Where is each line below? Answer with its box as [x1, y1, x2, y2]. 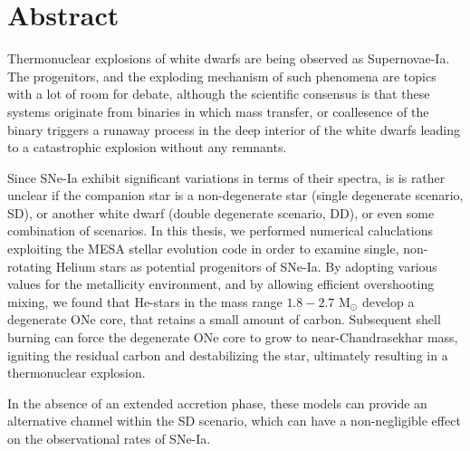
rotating [7, 256, 53, 275]
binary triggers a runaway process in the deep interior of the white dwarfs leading [7, 120, 460, 139]
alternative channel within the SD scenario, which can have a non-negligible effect [7, 411, 461, 430]
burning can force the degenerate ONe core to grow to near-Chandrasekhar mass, [7, 328, 458, 347]
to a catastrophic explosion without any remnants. [7, 138, 287, 157]
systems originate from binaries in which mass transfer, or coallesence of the [7, 101, 429, 120]
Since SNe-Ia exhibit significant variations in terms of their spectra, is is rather [7, 168, 446, 187]
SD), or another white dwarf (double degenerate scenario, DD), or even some [7, 203, 435, 222]
